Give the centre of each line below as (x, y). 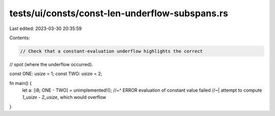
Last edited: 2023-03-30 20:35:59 (46, 28)
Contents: (20, 38)
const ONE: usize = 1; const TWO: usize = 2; (56, 74)
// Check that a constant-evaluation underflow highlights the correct (112, 51)
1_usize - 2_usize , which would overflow (64, 97)
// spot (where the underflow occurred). (51, 64)
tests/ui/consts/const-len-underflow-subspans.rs (119, 13)
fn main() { (21, 83)
